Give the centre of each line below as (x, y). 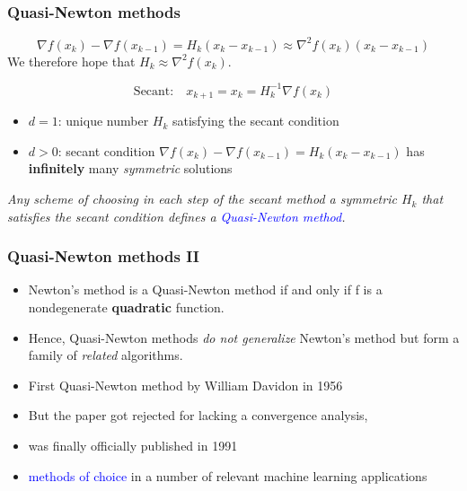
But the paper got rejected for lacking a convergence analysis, (198, 415)
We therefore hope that (71, 61)
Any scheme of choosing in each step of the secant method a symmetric (202, 199)
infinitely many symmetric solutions (130, 168)
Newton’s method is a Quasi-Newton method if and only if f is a (205, 289)
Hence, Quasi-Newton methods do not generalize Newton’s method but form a (244, 337)
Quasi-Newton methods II (103, 256)
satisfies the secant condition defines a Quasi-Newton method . (176, 216)
